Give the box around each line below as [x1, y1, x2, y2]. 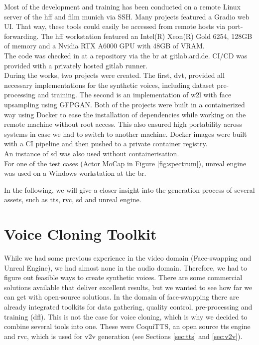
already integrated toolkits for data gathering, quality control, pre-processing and [4, 301, 253, 312]
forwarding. [4, 30, 39, 41]
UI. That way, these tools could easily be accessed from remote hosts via [4, 21, 226, 31]
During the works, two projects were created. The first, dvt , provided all [4, 70, 225, 80]
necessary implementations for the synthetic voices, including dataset [4, 79, 215, 90]
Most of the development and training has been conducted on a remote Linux [4, 1, 241, 11]
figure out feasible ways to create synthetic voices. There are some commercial [4, 272, 243, 283]
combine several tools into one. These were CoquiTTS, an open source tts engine [4, 321, 251, 332]
